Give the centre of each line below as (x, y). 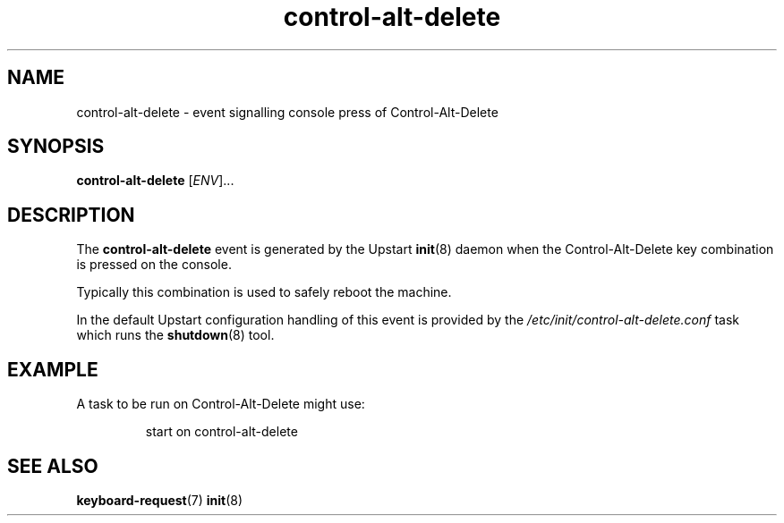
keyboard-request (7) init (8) (160, 500)
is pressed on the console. (154, 265)
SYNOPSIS (56, 147)
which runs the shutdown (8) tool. (175, 335)
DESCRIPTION (71, 215)
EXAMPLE (53, 369)
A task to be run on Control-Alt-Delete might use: (221, 404)
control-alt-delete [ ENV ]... (155, 181)
